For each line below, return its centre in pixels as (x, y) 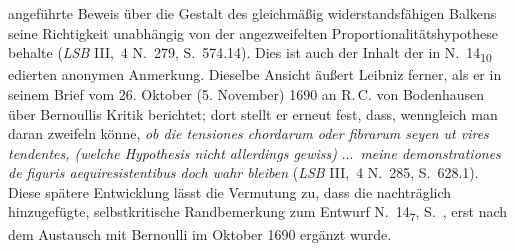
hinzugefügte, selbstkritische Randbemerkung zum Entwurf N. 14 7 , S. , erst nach (258, 213)
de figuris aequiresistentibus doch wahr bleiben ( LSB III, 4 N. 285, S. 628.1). (243, 172)
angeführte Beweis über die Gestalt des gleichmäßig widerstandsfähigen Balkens (252, 13)
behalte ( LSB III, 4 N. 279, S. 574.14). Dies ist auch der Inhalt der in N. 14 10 (250, 53)
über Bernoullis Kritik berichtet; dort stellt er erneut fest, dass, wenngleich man (253, 113)
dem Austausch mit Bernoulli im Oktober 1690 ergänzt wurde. (200, 233)
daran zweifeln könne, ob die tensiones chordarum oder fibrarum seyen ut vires (248, 133)
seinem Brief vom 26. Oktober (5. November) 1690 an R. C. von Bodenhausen (246, 93)
